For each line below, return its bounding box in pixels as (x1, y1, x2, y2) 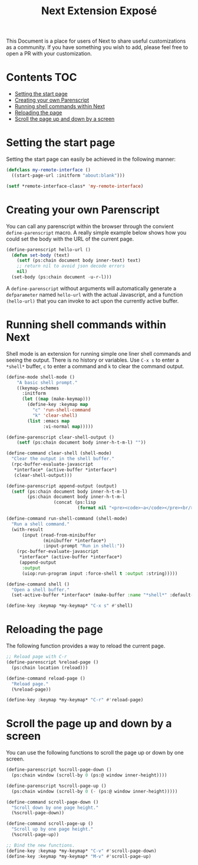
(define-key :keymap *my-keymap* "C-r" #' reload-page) (6, 697, 144, 703)
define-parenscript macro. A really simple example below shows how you (6, 229, 187, 236)
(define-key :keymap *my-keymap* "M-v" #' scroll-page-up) (6, 853, 151, 859)
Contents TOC (6, 71, 77, 84)
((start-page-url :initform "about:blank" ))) (11, 173, 126, 178)
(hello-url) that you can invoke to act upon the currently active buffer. (6, 297, 179, 304)
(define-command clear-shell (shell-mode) (6, 450, 112, 456)
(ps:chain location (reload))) (11, 665, 88, 671)
